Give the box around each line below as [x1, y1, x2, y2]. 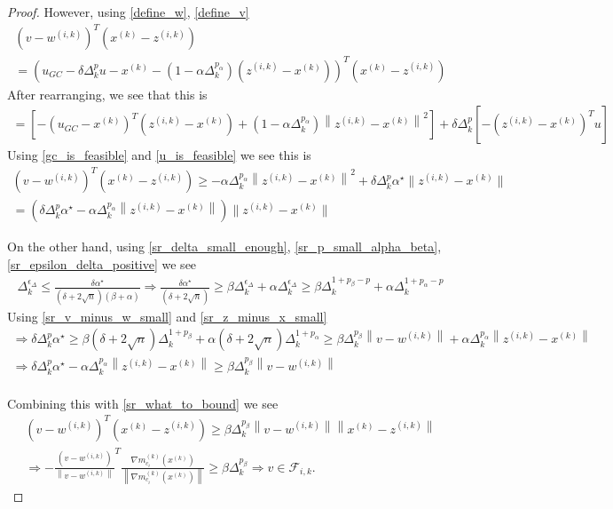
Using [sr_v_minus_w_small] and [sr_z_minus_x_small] [7, 306, 327, 325]
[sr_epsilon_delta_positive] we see [7, 255, 197, 274]
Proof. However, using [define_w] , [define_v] [7, 3, 249, 20]
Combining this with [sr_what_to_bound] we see [7, 394, 279, 412]
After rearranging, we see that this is [7, 84, 208, 103]
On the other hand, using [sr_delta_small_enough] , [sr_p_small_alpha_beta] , [7, 237, 442, 256]
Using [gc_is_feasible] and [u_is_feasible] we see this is [7, 146, 311, 164]
